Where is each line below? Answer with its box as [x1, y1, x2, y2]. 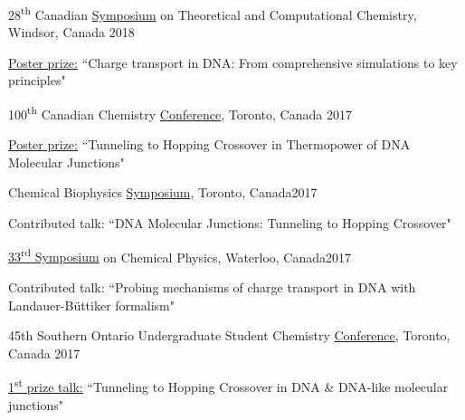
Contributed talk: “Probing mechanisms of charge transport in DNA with [8, 277, 416, 296]
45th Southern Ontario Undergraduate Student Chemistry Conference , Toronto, [8, 326, 451, 345]
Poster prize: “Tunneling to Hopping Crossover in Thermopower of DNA [8, 135, 411, 154]
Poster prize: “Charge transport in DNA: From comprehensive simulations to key [8, 52, 458, 72]
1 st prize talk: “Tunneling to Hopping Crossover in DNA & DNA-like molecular [8, 375, 449, 396]
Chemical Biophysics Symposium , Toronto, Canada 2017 [8, 183, 318, 202]
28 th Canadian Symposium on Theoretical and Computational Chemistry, [8, 3, 417, 24]
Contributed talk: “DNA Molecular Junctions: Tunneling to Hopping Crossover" [8, 214, 451, 233]
